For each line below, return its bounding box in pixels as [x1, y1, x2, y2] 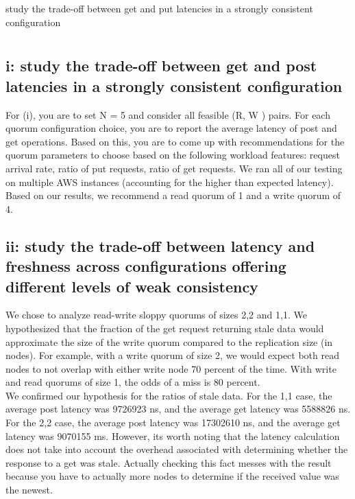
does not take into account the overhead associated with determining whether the [5, 442, 348, 456]
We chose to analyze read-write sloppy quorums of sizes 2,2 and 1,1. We [5, 307, 307, 322]
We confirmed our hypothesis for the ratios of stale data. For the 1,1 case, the [5, 388, 332, 402]
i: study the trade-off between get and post [5, 55, 317, 76]
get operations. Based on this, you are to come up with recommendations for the [5, 134, 345, 148]
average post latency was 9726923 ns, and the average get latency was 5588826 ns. [5, 402, 351, 416]
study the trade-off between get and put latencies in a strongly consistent [5, 1, 313, 15]
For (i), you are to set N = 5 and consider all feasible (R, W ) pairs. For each [5, 107, 330, 121]
